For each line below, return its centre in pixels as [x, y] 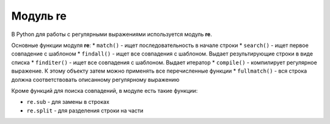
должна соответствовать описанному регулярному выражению [95, 79]
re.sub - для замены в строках [68, 102]
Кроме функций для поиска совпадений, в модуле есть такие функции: [105, 90]
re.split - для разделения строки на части [85, 111]
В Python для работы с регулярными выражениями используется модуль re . [112, 34]
